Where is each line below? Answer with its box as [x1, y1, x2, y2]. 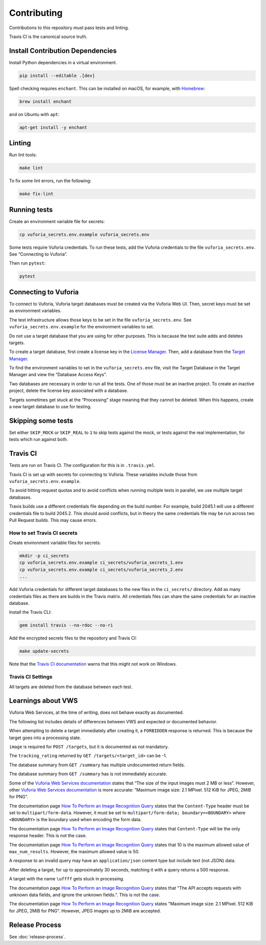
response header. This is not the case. [9, 832, 87, 839]
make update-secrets [19, 648, 69, 654]
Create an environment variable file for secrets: [9, 218, 105, 224]
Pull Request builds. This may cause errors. [9, 517, 97, 523]
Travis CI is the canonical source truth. [9, 34, 88, 39]
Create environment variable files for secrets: [9, 540, 101, 546]
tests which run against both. [9, 436, 68, 442]
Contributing [9, 7, 63, 18]
